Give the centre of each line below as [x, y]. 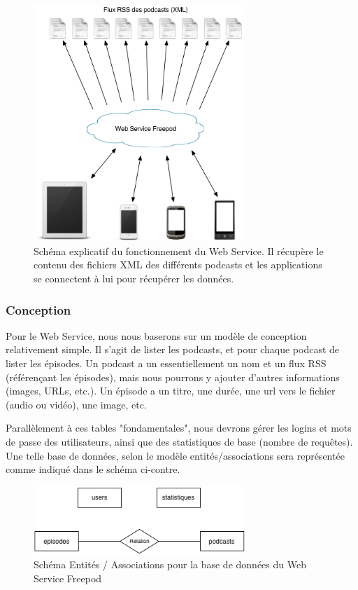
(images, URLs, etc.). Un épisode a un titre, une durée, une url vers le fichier [171, 391]
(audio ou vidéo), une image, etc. [76, 404]
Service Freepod [68, 578]
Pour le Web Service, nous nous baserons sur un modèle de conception [156, 335]
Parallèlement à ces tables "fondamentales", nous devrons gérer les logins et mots [179, 428]
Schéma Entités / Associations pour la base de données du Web [170, 564]
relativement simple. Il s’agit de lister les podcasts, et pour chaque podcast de [173, 349]
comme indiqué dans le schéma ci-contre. [93, 469]
